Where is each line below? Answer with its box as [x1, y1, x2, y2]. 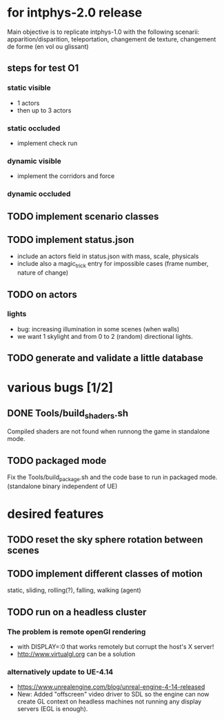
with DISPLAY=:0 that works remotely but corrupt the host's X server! [17, 643, 214, 651]
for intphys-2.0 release [7, 5, 143, 21]
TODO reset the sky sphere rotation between [7, 534, 203, 545]
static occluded [7, 123, 61, 133]
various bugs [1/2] [7, 380, 114, 396]
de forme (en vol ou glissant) [7, 42, 89, 50]
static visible [7, 83, 51, 93]
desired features [7, 506, 104, 522]
